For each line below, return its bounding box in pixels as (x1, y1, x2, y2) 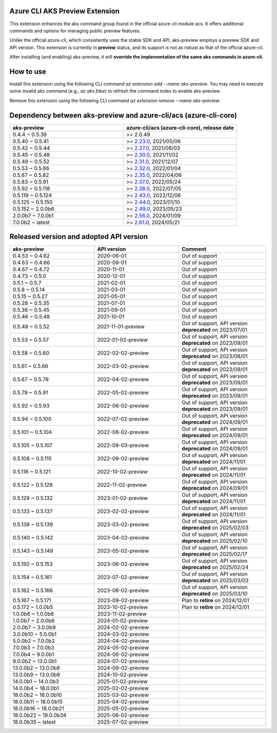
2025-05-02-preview (97, 705, 149, 712)
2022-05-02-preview (97, 389, 149, 396)
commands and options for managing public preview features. (9, 27, 141, 33)
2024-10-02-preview (97, 671, 148, 678)
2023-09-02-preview (97, 597, 149, 604)
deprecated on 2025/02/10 (182, 537, 248, 545)
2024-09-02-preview (97, 665, 149, 672)
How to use (9, 67, 46, 76)
